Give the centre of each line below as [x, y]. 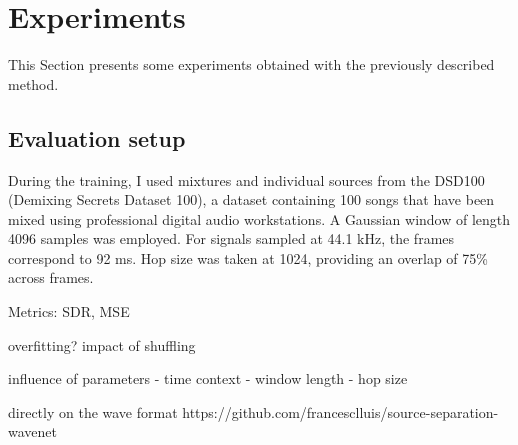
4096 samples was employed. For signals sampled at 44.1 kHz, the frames [231, 238]
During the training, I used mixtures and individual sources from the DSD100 [246, 179]
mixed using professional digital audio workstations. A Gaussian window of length [259, 218]
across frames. [51, 277]
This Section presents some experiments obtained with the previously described [251, 64]
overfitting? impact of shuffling [102, 344]
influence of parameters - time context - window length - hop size [208, 378]
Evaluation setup [97, 137]
